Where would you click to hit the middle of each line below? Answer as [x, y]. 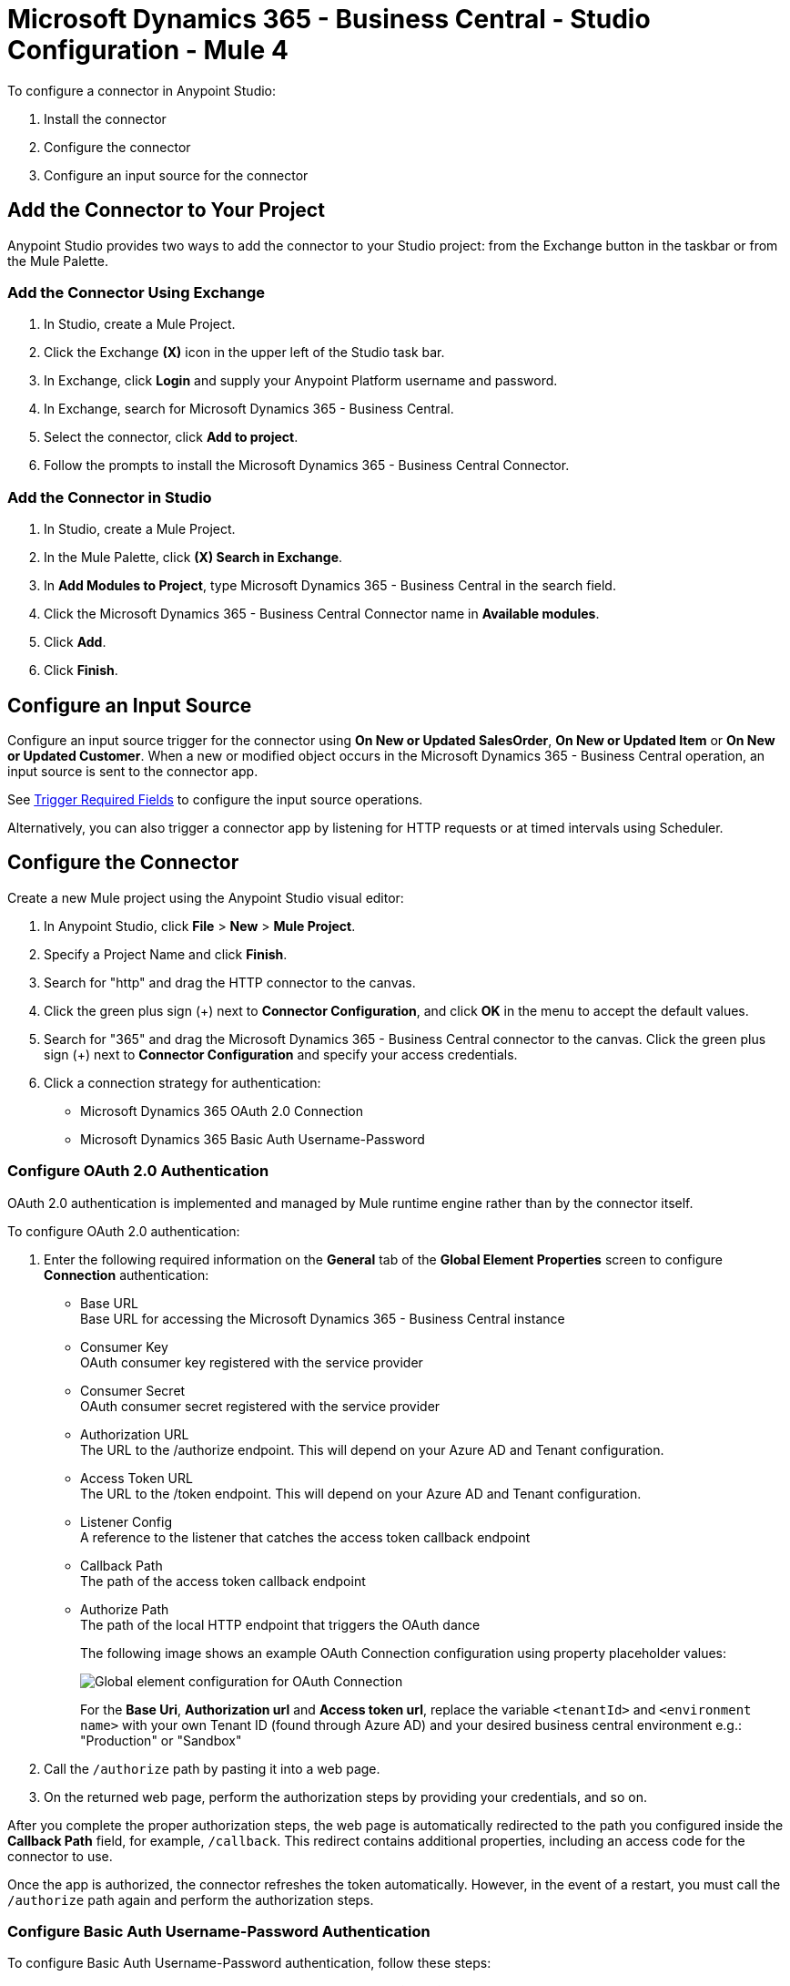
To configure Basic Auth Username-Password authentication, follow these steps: [249, 1963]
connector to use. [60, 1856]
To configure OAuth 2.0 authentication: [124, 1231]
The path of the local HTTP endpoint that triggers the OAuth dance [280, 1624]
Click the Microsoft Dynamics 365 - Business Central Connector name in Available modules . [322, 614]
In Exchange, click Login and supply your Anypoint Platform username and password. [301, 381]
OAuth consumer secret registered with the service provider [260, 1406]
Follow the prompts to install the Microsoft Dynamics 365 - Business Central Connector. [307, 466]
